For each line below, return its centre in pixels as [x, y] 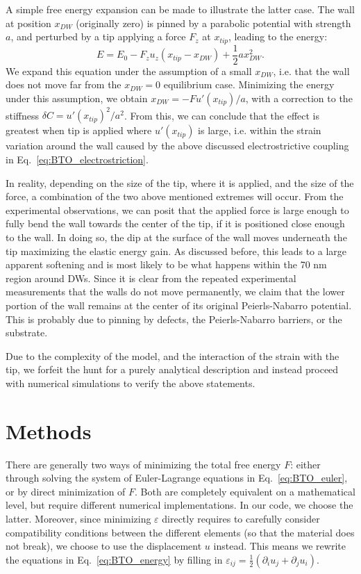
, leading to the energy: [278, 36]
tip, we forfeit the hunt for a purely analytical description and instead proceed [172, 369]
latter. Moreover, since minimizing [78, 518]
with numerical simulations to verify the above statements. [131, 383]
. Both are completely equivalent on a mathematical [245, 491]
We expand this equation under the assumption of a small [129, 71]
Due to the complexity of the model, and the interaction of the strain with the [173, 355]
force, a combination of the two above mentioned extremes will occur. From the [175, 196]
